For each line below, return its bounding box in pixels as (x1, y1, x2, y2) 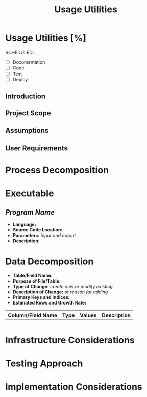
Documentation (12, 59, 45, 65)
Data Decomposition (5, 255, 94, 267)
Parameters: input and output (12, 232, 76, 238)
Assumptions (5, 126, 49, 135)
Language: (12, 221, 37, 227)
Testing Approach (5, 358, 83, 369)
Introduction (5, 91, 46, 100)
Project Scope (5, 109, 51, 118)
